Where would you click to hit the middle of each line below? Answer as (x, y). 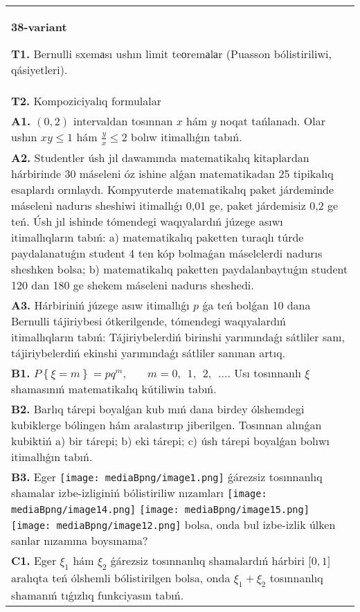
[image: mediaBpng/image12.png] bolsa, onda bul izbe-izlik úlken (173, 524)
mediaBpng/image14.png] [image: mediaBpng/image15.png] (160, 509)
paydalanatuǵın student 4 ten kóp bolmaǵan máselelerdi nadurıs (167, 253)
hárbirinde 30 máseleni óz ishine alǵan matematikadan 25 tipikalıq (172, 173)
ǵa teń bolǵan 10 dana (256, 305)
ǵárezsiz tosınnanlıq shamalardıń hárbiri (207, 560)
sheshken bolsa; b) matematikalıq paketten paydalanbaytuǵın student (180, 269)
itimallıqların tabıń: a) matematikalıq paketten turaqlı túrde (157, 237)
